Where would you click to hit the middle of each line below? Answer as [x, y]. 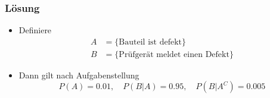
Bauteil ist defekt [150, 42]
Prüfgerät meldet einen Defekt [174, 54]
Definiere [35, 30]
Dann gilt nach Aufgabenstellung [79, 75]
